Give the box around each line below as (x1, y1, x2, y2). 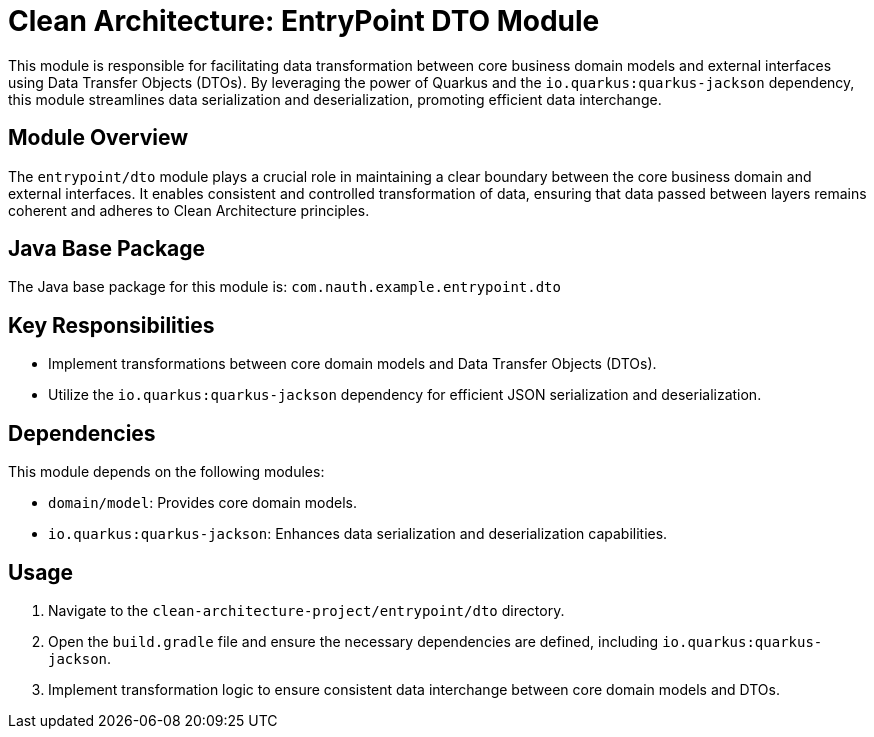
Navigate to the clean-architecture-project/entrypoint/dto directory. (48, 601, 565, 619)
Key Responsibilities (8, 312, 215, 338)
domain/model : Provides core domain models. (48, 494, 357, 512)
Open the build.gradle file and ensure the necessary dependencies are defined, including (48, 632, 659, 650)
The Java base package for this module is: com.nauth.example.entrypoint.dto (8, 278, 561, 296)
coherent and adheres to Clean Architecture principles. (8, 201, 370, 219)
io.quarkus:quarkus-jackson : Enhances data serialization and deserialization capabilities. (48, 525, 668, 543)
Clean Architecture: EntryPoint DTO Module (8, 4, 600, 38)
